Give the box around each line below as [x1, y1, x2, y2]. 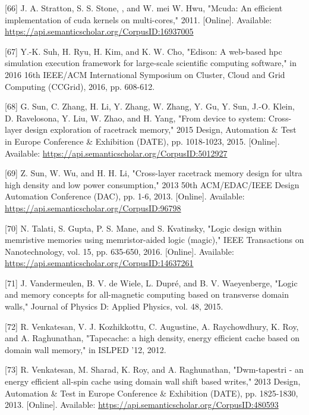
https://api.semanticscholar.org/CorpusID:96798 [5, 201, 181, 214]
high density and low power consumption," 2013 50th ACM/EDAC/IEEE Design [5, 178, 299, 191]
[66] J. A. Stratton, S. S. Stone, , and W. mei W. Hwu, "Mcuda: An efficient [5, 2, 283, 14]
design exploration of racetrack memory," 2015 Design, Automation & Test [24, 123, 297, 136]
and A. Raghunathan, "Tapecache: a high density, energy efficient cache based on [5, 332, 300, 344]
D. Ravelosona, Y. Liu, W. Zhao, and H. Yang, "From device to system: [5, 111, 266, 124]
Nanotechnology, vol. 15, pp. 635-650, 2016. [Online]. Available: [5, 245, 234, 257]
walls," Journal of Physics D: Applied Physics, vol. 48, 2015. [5, 300, 223, 313]
